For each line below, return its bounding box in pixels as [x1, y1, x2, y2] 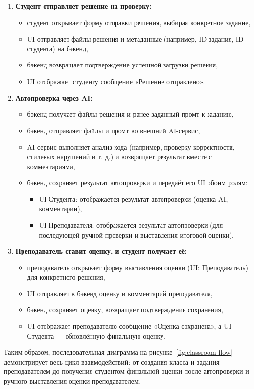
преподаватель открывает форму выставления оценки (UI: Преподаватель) [27, 262, 248, 272]
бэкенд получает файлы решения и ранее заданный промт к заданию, [27, 109, 234, 119]
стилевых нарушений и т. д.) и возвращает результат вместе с [27, 151, 212, 161]
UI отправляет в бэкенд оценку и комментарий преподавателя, [27, 288, 213, 298]
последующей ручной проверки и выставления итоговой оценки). [39, 229, 234, 239]
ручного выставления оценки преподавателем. [4, 376, 140, 386]
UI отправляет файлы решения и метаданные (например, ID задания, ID [27, 34, 244, 44]
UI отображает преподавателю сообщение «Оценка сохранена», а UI [27, 321, 231, 331]
